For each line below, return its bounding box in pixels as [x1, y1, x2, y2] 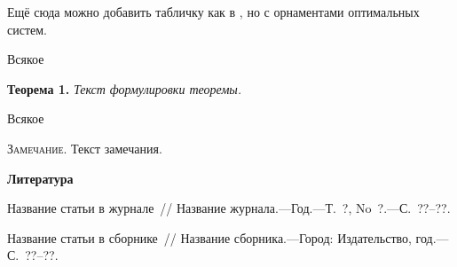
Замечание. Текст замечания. [7, 138, 162, 157]
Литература [7, 169, 74, 187]
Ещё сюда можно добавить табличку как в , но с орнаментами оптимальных [7, 3, 420, 20]
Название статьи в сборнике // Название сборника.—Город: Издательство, [7, 228, 412, 247]
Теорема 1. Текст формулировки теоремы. [7, 79, 242, 98]
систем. [7, 20, 48, 38]
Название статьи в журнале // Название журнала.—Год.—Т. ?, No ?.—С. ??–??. [7, 199, 451, 217]
